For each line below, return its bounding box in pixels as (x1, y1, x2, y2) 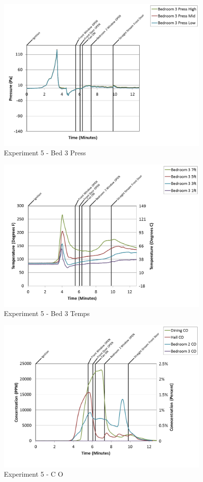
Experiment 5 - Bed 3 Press (4, 148, 86, 158)
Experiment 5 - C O (4, 469, 63, 479)
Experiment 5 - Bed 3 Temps (4, 308, 90, 318)
